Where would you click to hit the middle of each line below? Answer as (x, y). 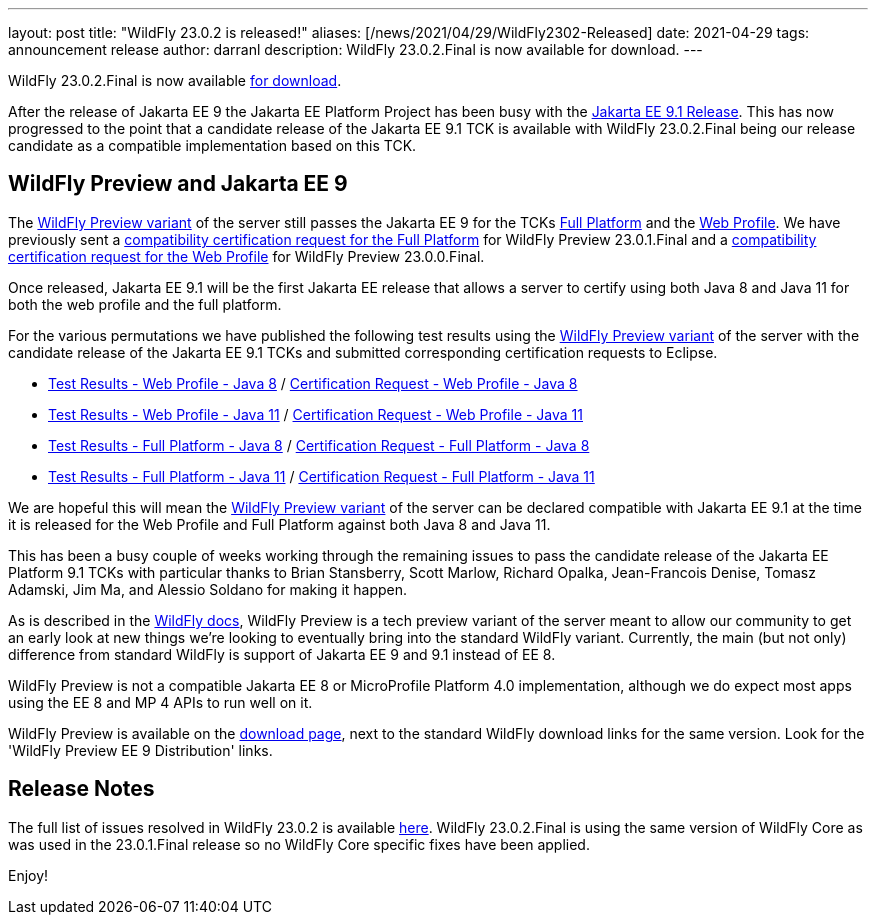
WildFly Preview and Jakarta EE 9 (178, 184)
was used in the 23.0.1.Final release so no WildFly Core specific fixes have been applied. (299, 844)
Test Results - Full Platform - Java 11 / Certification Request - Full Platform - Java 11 (321, 476)
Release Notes (81, 789)
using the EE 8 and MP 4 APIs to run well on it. (160, 702)
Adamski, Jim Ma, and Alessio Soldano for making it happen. (208, 589)
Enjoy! (28, 875)
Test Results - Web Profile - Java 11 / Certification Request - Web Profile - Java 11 (315, 414)
